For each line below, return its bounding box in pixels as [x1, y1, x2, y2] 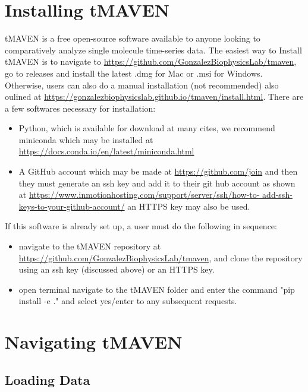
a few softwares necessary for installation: [5, 102, 156, 114]
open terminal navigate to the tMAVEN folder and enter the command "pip [18, 283, 295, 295]
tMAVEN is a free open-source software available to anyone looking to [5, 32, 260, 45]
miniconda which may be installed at [18, 133, 153, 146]
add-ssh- [262, 188, 293, 201]
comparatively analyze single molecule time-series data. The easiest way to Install [5, 43, 302, 56]
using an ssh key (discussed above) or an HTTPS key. [18, 263, 215, 276]
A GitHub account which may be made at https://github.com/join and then [18, 165, 298, 178]
